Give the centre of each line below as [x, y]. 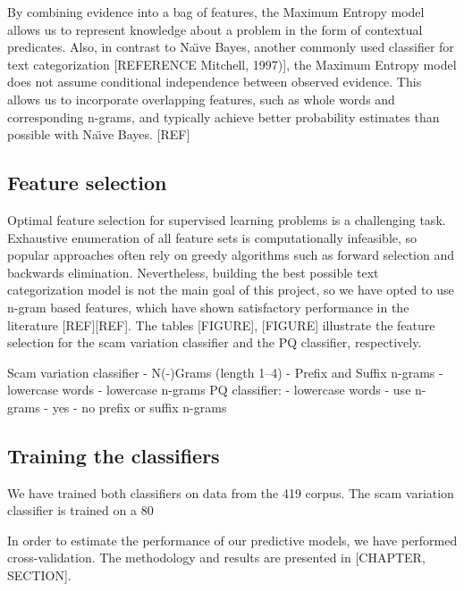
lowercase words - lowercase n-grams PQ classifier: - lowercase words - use [209, 390]
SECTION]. [39, 575]
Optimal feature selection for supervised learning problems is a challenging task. [227, 219]
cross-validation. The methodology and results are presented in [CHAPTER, [216, 558]
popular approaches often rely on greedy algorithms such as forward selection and [231, 255]
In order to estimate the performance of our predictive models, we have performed [232, 540]
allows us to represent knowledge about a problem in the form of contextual [215, 29]
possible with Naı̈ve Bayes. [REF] [99, 134]
